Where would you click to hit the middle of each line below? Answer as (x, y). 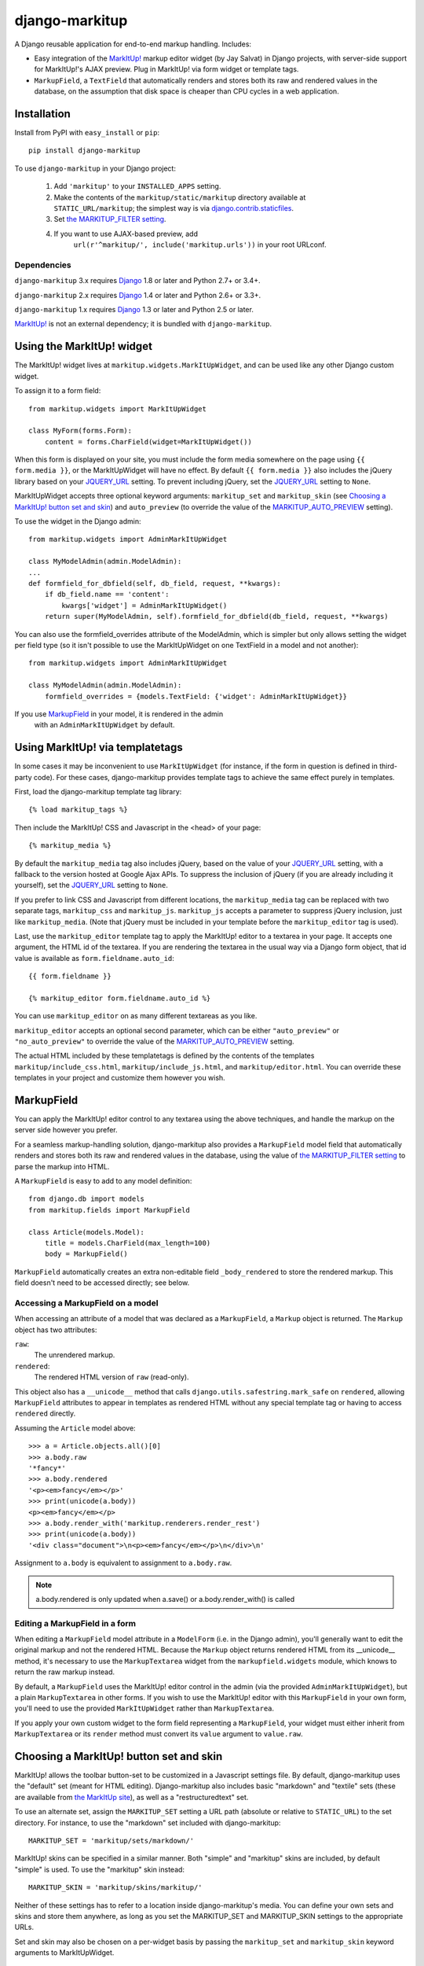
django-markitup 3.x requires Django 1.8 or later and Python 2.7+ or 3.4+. (137, 281)
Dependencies (43, 265)
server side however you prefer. (66, 1130)
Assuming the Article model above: (75, 1428)
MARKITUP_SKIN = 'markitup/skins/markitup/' (116, 1888)
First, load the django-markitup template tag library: (98, 791)
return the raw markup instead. (65, 1672)
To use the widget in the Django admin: (78, 521)
